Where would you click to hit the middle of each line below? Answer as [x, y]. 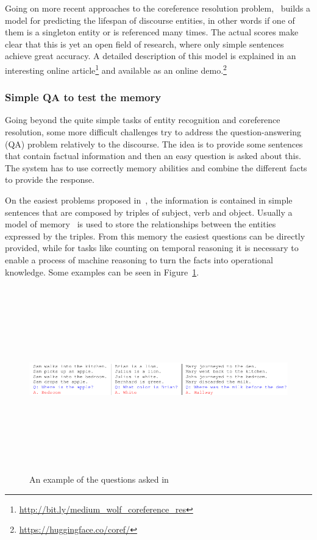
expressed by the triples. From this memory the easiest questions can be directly [155, 236]
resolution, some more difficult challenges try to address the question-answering [153, 132]
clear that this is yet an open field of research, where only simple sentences [144, 44]
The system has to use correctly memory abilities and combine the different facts [156, 167]
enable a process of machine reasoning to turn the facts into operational [139, 259]
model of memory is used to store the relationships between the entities [141, 224]
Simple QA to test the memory [83, 97]
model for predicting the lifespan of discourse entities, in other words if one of [150, 20]
